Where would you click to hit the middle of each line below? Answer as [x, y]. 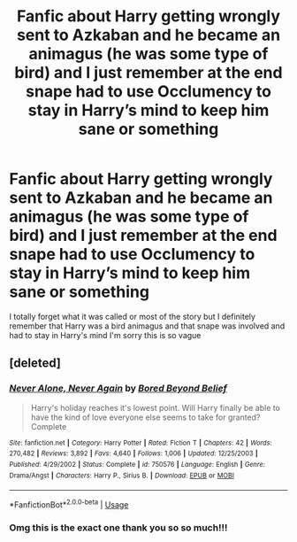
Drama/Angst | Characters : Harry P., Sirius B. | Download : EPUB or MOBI [122, 476]
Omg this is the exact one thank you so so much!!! [118, 527]
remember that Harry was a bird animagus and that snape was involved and [147, 326]
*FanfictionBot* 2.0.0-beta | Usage [69, 504]
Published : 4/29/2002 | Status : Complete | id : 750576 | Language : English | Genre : [137, 464]
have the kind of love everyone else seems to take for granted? [145, 417]
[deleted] [35, 364]
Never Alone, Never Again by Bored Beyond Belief [118, 389]
